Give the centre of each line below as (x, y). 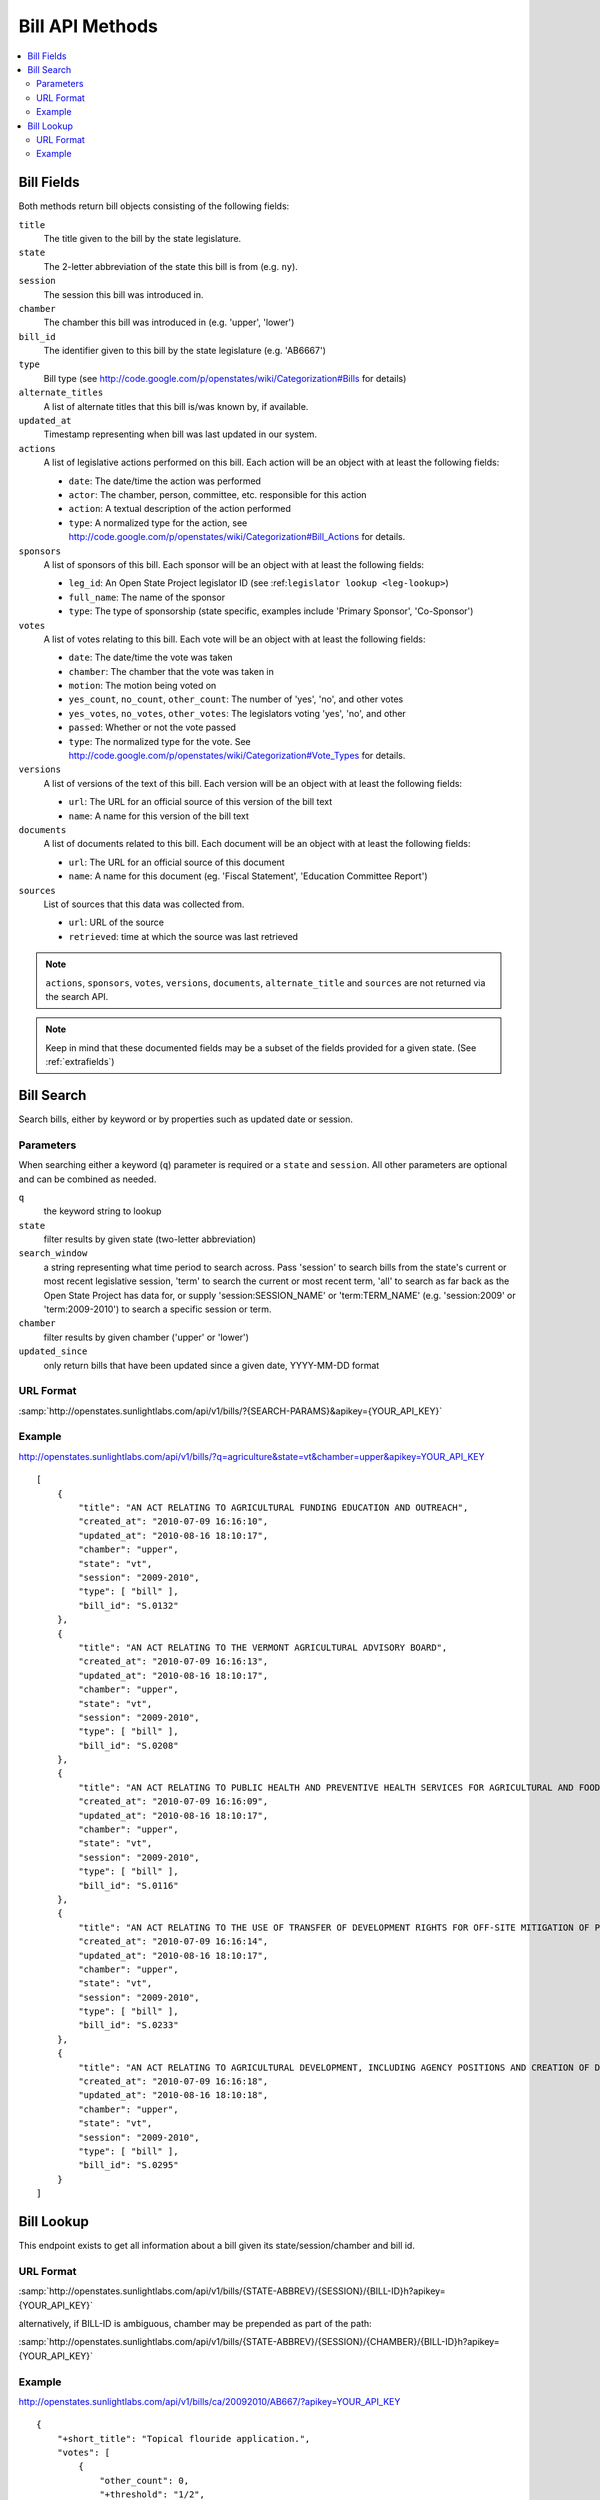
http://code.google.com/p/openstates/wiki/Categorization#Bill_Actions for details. (237, 537)
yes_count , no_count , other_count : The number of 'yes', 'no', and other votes (236, 699)
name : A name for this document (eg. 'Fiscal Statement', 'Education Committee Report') (248, 876)
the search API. (77, 996)
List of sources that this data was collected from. (144, 904)
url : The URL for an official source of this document (176, 862)
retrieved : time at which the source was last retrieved (183, 936)
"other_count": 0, (144, 2480)
